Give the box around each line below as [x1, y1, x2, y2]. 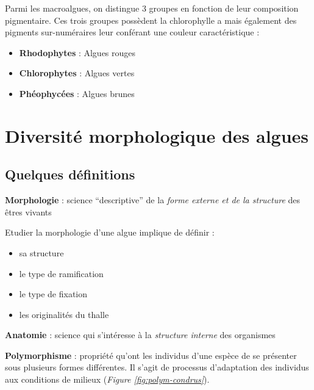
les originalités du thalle [19, 308, 109, 320]
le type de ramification [19, 267, 104, 280]
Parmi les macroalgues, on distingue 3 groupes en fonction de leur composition [5, 2, 299, 14]
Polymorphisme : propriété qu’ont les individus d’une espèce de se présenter [5, 348, 297, 361]
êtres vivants [5, 205, 52, 218]
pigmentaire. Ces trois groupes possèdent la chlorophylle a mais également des [5, 13, 297, 26]
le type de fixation [19, 287, 88, 300]
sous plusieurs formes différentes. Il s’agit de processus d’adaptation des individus [5, 361, 309, 374]
